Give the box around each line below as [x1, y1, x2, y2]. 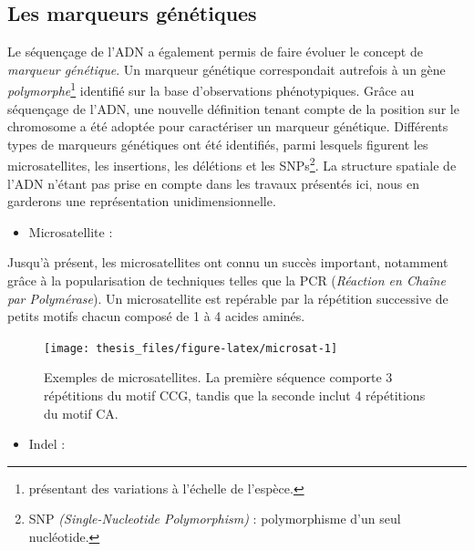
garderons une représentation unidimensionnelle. [7, 192, 276, 211]
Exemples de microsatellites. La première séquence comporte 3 [44, 368, 393, 387]
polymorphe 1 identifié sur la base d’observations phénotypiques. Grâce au [7, 78, 415, 100]
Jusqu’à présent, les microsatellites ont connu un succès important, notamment [7, 253, 448, 272]
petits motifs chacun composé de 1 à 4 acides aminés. [7, 307, 305, 326]
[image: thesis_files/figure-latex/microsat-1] [44, 341, 338, 355]
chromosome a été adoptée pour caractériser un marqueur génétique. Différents [7, 117, 448, 136]
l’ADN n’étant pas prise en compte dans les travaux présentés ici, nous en [7, 173, 419, 192]
